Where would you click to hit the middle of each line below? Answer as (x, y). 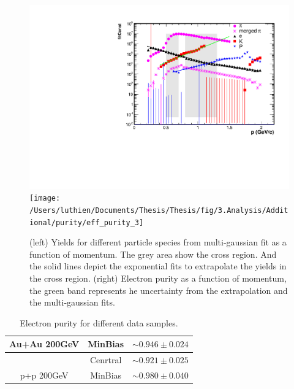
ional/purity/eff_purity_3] (87, 222)
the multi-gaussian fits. (72, 302)
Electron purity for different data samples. (99, 322)
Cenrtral (106, 360)
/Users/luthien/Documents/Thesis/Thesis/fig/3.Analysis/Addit (159, 210)
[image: (45, 198)
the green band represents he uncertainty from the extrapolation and (159, 290)
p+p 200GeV (44, 375)
